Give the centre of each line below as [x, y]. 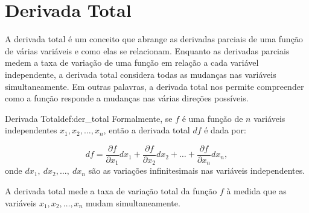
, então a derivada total [147, 130]
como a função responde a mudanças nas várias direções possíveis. [127, 98]
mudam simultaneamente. [133, 202]
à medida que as [256, 190]
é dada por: [225, 130]
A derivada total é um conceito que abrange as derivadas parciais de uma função [154, 39]
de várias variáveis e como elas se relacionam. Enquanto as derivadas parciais [147, 50]
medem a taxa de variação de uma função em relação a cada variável [132, 62]
